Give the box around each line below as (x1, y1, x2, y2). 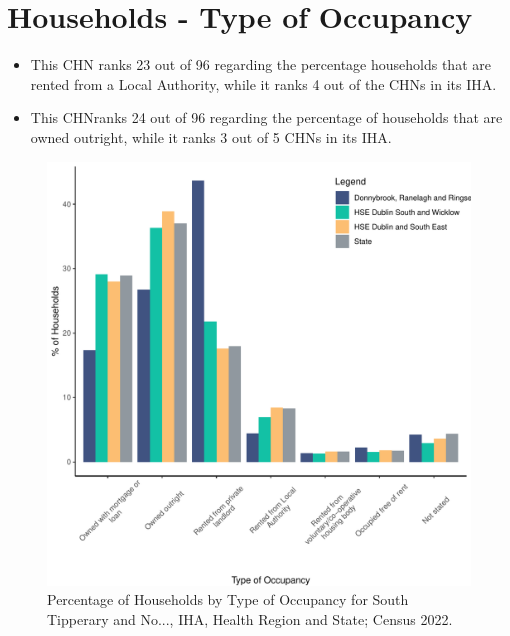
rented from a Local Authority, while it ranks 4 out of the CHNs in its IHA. (30, 73, 497, 94)
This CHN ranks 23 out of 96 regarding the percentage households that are (30, 54, 491, 75)
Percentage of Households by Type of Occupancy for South (47, 589, 409, 610)
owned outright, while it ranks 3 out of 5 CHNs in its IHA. (30, 126, 392, 147)
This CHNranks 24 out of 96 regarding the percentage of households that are (30, 107, 503, 128)
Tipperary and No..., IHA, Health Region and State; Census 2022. (47, 608, 453, 629)
